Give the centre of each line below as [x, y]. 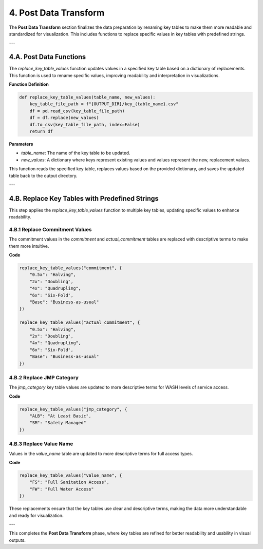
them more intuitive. [29, 246]
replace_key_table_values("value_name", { [71, 475]
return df [41, 131]
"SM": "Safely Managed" [58, 423]
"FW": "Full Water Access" [62, 489]
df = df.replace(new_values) [64, 118]
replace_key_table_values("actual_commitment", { [80, 323]
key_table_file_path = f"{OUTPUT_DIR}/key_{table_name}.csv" [104, 104]
